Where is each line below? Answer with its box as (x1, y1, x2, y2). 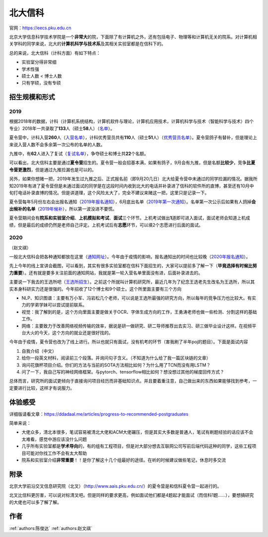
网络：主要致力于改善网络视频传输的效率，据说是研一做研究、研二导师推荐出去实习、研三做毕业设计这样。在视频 (21, 323, 252, 329)
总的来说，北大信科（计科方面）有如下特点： (9, 50, 101, 56)
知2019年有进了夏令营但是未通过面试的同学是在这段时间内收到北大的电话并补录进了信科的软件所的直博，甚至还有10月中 (9, 183, 254, 189)
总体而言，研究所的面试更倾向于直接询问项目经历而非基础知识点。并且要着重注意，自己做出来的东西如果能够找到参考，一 (9, 378, 257, 384)
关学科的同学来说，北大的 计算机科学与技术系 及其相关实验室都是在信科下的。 (9, 41, 166, 47)
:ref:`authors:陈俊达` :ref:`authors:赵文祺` (9, 525, 93, 531)
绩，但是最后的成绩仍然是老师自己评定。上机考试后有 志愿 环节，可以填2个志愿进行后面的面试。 (9, 222, 203, 228)
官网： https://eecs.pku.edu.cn (9, 25, 71, 31)
